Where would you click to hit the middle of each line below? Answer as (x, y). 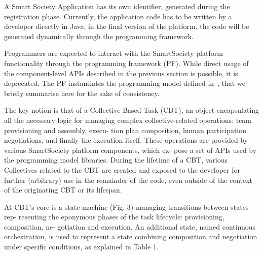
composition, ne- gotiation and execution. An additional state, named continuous (130, 226)
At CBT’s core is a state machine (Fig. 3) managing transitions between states (126, 206)
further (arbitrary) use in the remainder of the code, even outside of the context (128, 180)
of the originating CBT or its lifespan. (63, 190)
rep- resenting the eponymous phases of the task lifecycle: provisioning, (114, 217)
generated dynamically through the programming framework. (99, 36)
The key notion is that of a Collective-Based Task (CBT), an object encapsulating (132, 110)
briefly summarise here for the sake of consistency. (82, 93)
